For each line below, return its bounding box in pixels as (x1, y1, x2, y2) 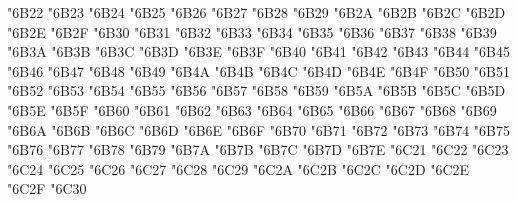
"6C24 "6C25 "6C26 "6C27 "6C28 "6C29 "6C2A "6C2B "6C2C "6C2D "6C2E (7, 158, 470, 179)
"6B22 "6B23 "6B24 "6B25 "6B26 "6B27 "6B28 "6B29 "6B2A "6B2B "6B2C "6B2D (7, 2, 506, 22)
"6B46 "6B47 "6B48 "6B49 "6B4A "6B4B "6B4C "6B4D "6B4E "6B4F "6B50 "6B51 (7, 60, 510, 81)
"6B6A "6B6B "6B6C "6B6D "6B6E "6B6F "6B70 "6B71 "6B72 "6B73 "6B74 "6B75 (7, 119, 510, 140)
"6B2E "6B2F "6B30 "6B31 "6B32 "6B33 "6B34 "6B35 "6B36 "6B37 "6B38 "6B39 (7, 21, 497, 42)
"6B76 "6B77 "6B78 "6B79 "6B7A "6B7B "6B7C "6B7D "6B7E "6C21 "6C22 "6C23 (7, 139, 509, 160)
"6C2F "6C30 (7, 178, 87, 199)
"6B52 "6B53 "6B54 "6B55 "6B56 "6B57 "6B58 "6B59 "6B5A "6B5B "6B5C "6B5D (7, 80, 506, 101)
